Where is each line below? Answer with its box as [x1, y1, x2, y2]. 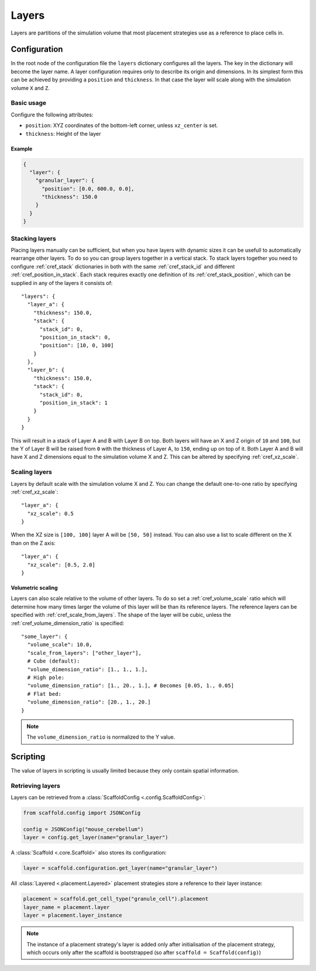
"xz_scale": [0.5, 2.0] [27, 561, 96, 568]
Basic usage [11, 99, 47, 107]
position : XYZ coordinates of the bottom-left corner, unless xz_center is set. [25, 122, 218, 129]
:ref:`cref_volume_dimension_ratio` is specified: [11, 619, 125, 626]
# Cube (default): [27, 658, 80, 664]
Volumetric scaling [11, 584, 58, 591]
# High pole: [27, 674, 65, 681]
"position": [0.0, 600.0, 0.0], [42, 185, 135, 192]
